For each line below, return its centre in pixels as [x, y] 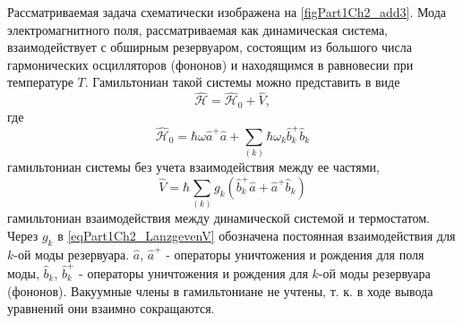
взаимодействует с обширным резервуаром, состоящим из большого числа [210, 47]
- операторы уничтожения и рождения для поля [295, 254]
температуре [40, 82]
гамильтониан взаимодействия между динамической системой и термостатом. [219, 218]
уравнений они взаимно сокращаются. [111, 308]
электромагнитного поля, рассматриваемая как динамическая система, [198, 29]
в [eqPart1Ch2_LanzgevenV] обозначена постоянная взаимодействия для [257, 235]
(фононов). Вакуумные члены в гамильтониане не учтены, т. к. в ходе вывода [220, 290]
